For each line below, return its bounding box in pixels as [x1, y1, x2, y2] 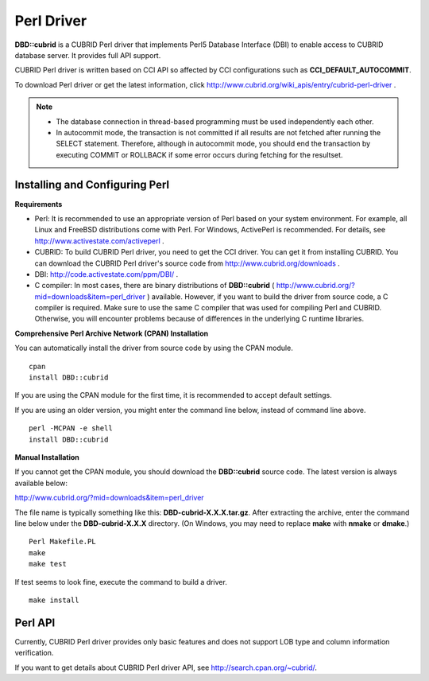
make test [29, 559, 67, 569]
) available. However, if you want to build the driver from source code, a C [147, 291, 388, 302]
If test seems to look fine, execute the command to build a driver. [14, 577, 228, 586]
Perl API [14, 616, 56, 629]
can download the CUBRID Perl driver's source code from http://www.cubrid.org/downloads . [34, 259, 341, 268]
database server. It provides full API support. [14, 50, 161, 60]
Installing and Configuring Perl [14, 178, 170, 192]
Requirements [14, 199, 63, 208]
